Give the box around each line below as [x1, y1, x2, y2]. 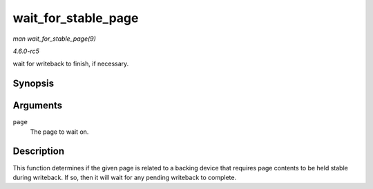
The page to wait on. [30, 128, 89, 136]
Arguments [12, 100, 63, 112]
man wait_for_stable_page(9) [12, 34, 97, 43]
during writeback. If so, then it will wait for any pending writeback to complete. [12, 173, 237, 181]
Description [12, 146, 65, 157]
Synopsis [12, 78, 55, 90]
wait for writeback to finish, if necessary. [12, 59, 129, 68]
